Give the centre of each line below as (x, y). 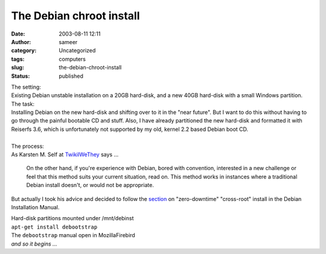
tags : (18, 59)
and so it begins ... (34, 244)
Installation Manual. (35, 207)
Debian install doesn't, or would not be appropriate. (90, 185)
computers (72, 59)
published (71, 76)
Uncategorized (77, 51)
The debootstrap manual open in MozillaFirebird (73, 235)
